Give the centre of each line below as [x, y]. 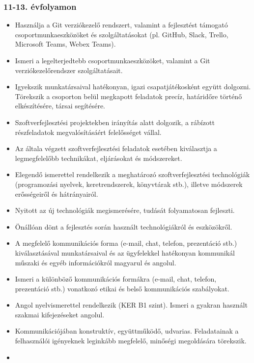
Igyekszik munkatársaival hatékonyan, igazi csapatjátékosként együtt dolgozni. [133, 87]
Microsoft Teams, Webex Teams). [65, 44]
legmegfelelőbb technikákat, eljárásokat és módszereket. [99, 158]
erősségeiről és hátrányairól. [56, 194]
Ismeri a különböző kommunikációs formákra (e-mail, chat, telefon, [116, 279]
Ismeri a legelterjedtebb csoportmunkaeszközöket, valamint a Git [113, 60]
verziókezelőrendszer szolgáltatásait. [69, 70]
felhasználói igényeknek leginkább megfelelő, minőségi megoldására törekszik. [131, 341]
